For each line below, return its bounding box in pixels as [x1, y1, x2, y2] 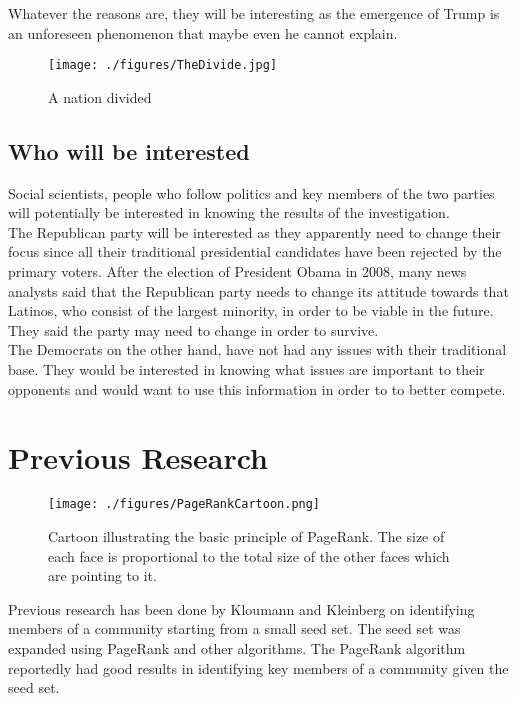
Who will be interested [8, 135, 250, 166]
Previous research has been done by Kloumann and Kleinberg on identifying [8, 598, 475, 619]
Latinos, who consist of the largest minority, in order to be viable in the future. [8, 300, 494, 321]
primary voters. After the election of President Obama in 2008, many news [8, 261, 467, 282]
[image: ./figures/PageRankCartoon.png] [48, 497, 321, 512]
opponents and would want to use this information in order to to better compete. [8, 378, 506, 399]
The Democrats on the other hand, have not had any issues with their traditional [8, 339, 507, 360]
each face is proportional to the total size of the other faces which [48, 545, 450, 566]
